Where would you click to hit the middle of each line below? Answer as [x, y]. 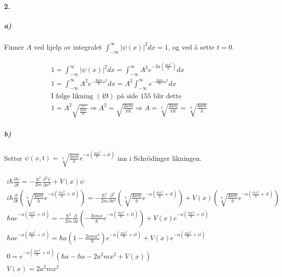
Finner [14, 46]
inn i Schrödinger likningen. [160, 158]
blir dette [167, 96]
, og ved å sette [191, 46]
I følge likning [72, 96]
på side [128, 96]
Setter [13, 158]
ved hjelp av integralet [68, 46]
